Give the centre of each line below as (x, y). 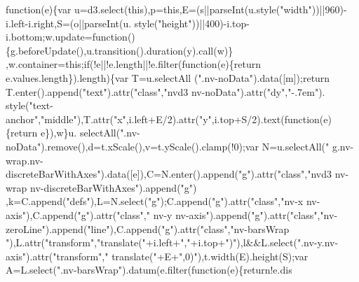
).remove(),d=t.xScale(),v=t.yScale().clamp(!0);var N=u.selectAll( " (185, 146)
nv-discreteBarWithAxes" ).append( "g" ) (114, 187)
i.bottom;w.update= (49, 37)
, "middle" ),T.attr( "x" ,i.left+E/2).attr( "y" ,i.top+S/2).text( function (179, 119)
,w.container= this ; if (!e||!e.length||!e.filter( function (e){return (133, 64)
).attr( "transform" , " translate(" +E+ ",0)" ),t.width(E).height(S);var (167, 256)
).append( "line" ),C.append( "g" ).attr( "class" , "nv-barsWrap (167, 228)
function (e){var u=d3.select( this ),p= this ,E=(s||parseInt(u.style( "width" (159, 9)
